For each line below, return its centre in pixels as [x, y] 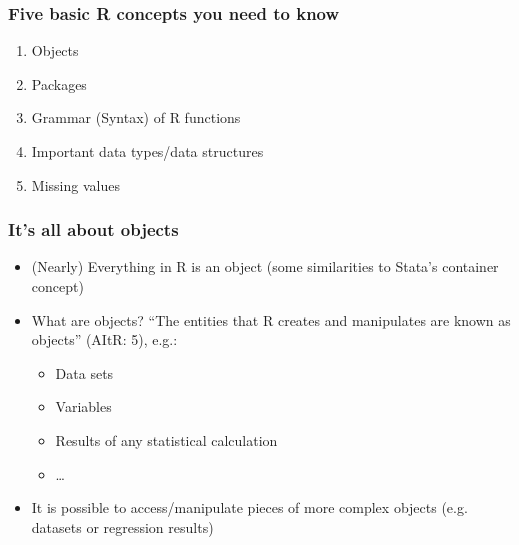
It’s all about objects [93, 229]
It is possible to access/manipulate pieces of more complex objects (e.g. [249, 507]
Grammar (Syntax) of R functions [136, 117]
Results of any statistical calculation [166, 439]
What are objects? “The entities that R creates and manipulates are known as [271, 319]
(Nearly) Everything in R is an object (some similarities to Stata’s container [265, 266]
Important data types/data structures [147, 151]
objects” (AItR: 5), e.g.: [104, 339]
